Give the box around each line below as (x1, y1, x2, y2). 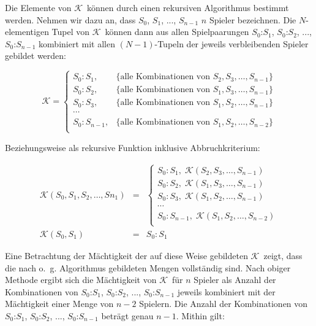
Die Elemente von (5, 1, 72, 14)
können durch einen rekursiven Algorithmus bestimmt (87, 1, 289, 14)
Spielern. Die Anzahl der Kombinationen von (139, 297, 308, 310)
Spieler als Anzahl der (194, 273, 276, 286)
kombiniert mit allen (39, 37, 115, 50)
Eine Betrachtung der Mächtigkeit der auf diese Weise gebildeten (5, 249, 248, 262)
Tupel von (51, 25, 90, 38)
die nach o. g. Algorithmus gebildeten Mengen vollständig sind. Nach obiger (5, 261, 291, 274)
